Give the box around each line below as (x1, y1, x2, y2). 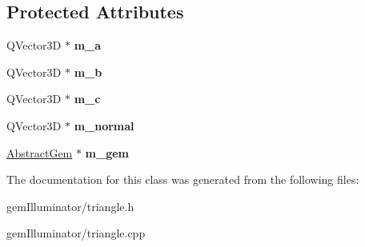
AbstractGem (6, 144, 73, 161)
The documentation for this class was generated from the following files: (6, 171, 359, 188)
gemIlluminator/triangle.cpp (6, 225, 146, 241)
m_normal (74, 117, 134, 133)
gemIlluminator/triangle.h (6, 197, 134, 214)
